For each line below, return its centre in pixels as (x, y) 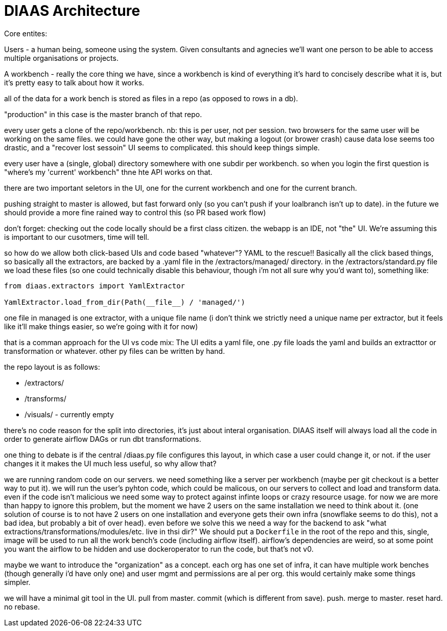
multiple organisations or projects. (61, 58)
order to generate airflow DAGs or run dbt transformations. (103, 439)
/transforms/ (45, 398)
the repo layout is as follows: (52, 367)
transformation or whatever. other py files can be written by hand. (115, 351)
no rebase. (22, 606)
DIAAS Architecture (72, 11)
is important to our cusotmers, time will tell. (77, 237)
